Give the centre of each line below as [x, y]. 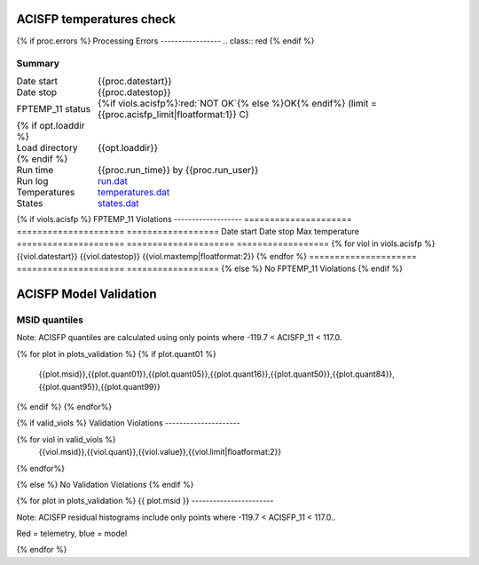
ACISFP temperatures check [96, 19]
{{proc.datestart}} [135, 81]
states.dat [118, 203]
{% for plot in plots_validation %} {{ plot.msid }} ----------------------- [145, 501]
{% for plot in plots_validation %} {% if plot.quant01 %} [116, 354]
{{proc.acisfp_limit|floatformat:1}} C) [173, 114]
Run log [32, 180]
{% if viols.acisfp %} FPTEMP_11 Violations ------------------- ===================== [184, 219]
